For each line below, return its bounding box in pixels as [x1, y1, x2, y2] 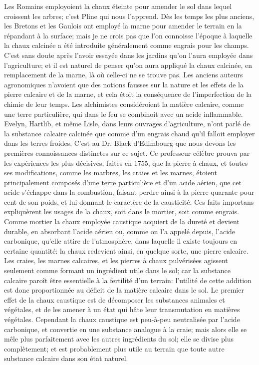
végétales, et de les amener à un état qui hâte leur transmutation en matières [4, 304, 240, 315]
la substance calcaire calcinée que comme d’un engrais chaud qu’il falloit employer [4, 128, 255, 138]
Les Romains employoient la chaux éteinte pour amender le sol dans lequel [4, 1, 232, 11]
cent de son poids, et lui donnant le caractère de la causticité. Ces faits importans [4, 196, 254, 207]
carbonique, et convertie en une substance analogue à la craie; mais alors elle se [4, 324, 247, 334]
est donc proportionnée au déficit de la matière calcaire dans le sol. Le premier [4, 285, 244, 295]
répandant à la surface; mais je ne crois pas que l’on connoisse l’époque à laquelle [4, 30, 253, 40]
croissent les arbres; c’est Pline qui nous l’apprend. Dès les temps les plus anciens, [4, 10, 255, 21]
